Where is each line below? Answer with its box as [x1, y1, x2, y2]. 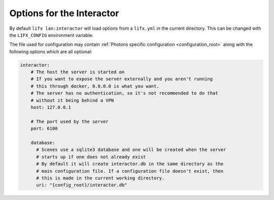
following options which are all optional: [9, 48, 92, 55]
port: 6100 [30, 126, 58, 131]
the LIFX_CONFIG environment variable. [9, 32, 94, 38]
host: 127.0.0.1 [30, 105, 71, 111]
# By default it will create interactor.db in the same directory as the [36, 161, 224, 167]
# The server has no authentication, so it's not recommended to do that [30, 90, 218, 96]
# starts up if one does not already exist [36, 154, 146, 160]
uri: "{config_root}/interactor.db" [36, 182, 127, 188]
